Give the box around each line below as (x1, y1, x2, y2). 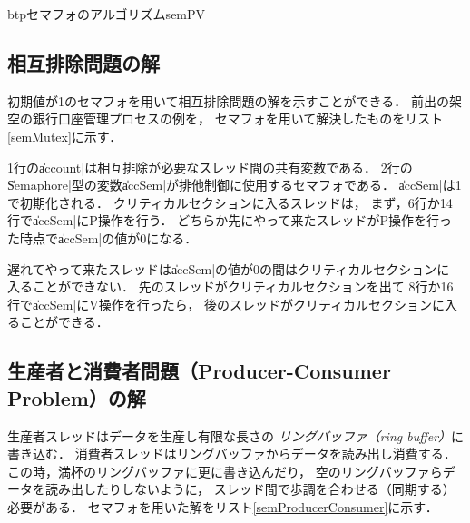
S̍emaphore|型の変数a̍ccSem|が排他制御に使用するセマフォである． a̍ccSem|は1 (7, 175, 462, 194)
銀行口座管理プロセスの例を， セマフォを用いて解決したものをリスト (32, 109, 444, 128)
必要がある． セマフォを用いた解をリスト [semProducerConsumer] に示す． (7, 497, 438, 516)
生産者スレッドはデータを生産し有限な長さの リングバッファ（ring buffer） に (7, 426, 465, 445)
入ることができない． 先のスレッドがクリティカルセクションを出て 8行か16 (7, 277, 454, 296)
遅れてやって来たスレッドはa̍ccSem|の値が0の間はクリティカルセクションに (7, 259, 450, 278)
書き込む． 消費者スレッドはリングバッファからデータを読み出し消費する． (7, 444, 456, 463)
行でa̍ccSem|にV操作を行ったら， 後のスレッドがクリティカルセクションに (7, 294, 446, 313)
